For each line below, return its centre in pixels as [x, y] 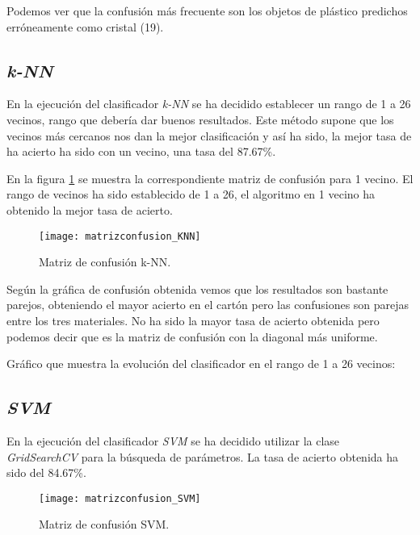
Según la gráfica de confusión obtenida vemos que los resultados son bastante [197, 288]
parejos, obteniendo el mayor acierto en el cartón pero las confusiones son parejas [208, 305]
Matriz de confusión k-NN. [105, 262]
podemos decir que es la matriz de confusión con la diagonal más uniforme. [192, 336]
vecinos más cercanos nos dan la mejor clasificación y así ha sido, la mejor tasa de [209, 135]
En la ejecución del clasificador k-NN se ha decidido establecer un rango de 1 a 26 [209, 104]
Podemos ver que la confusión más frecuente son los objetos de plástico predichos [207, 10]
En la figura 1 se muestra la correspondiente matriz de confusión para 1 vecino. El [210, 178]
